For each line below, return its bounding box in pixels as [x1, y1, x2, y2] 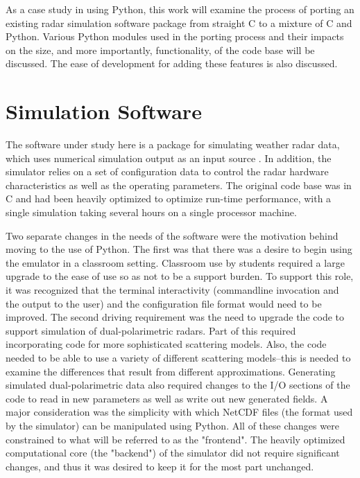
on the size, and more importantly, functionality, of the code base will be [6, 42, 315, 57]
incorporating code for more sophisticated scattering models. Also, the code [6, 337, 327, 351]
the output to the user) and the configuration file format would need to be [6, 296, 322, 310]
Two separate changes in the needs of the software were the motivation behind [6, 228, 338, 242]
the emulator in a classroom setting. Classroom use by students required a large [6, 255, 345, 269]
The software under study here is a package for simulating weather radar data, [6, 137, 340, 152]
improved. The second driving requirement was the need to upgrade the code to [6, 310, 344, 324]
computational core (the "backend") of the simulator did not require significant [6, 445, 340, 460]
